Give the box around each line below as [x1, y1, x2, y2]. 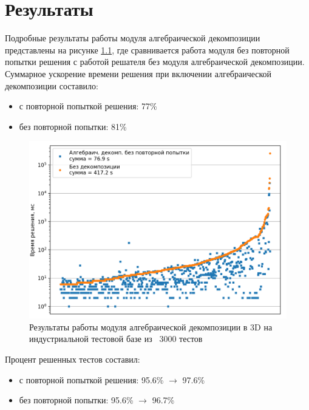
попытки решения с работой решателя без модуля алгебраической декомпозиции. [5, 55, 305, 68]
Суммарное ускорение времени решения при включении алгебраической [5, 67, 272, 80]
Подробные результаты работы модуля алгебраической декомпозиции [5, 32, 260, 44]
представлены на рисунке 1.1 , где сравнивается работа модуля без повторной [5, 43, 290, 56]
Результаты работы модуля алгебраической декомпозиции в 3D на [29, 320, 273, 333]
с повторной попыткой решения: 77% [19, 100, 157, 112]
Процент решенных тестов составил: [5, 352, 140, 365]
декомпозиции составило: [5, 79, 98, 92]
